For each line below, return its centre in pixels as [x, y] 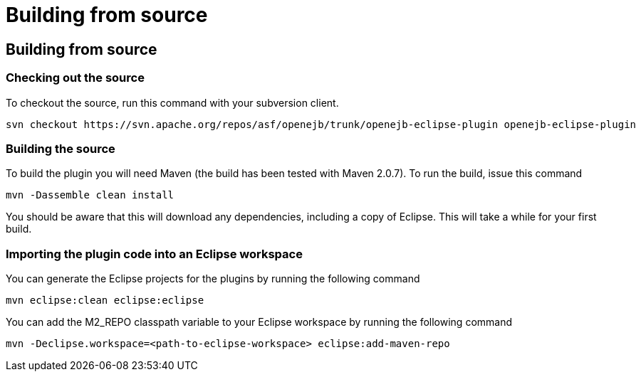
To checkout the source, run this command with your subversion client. [172, 102]
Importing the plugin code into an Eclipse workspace [154, 254]
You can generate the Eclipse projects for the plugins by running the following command [213, 279]
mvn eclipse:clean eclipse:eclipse [105, 301]
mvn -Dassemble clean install [90, 195]
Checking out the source [75, 78]
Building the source [61, 148]
